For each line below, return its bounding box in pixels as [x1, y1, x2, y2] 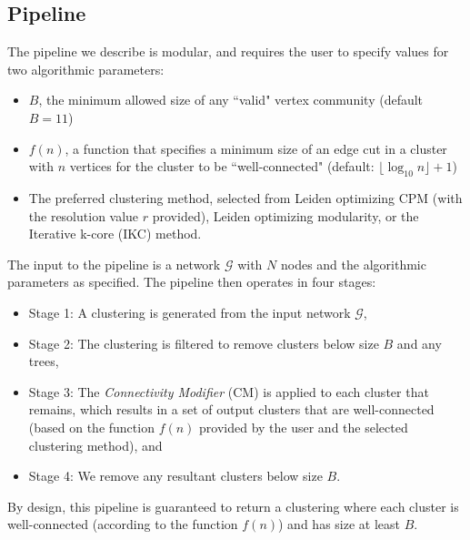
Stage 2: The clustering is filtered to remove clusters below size [28, 333, 379, 352]
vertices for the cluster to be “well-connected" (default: [69, 157, 375, 176]
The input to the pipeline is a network [7, 254, 221, 273]
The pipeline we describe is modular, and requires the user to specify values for [7, 42, 449, 61]
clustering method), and [28, 435, 163, 454]
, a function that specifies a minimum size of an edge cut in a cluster [65, 138, 447, 158]
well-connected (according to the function [7, 515, 238, 534]
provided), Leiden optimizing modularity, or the [152, 206, 419, 225]
